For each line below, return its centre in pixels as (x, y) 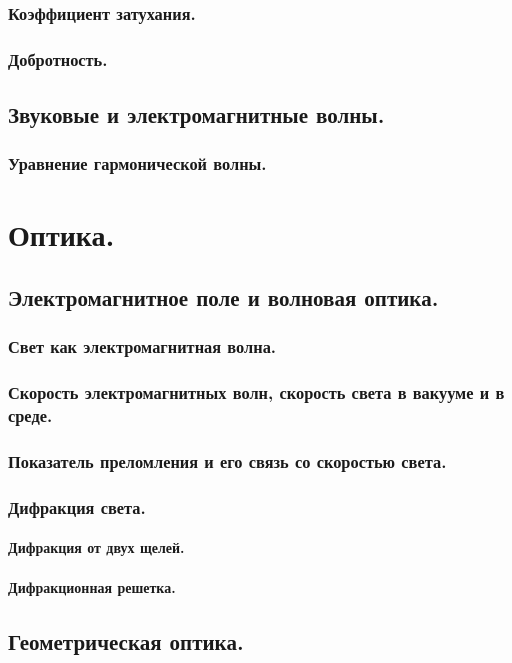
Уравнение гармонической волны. (137, 163)
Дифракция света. (77, 506)
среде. (30, 415)
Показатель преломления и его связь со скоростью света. (227, 461)
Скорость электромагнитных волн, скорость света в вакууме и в (256, 392)
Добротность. (58, 58)
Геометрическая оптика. (126, 640)
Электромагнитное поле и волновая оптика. (223, 297)
